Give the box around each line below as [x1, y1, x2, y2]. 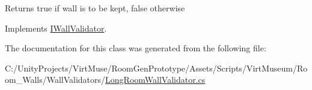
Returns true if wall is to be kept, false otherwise [5, 2, 185, 14]
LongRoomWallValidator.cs [105, 73, 206, 86]
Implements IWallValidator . [5, 21, 107, 34]
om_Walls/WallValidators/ [5, 73, 106, 86]
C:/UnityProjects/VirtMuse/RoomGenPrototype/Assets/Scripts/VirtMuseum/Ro [5, 61, 308, 74]
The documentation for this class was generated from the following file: [5, 42, 266, 54]
